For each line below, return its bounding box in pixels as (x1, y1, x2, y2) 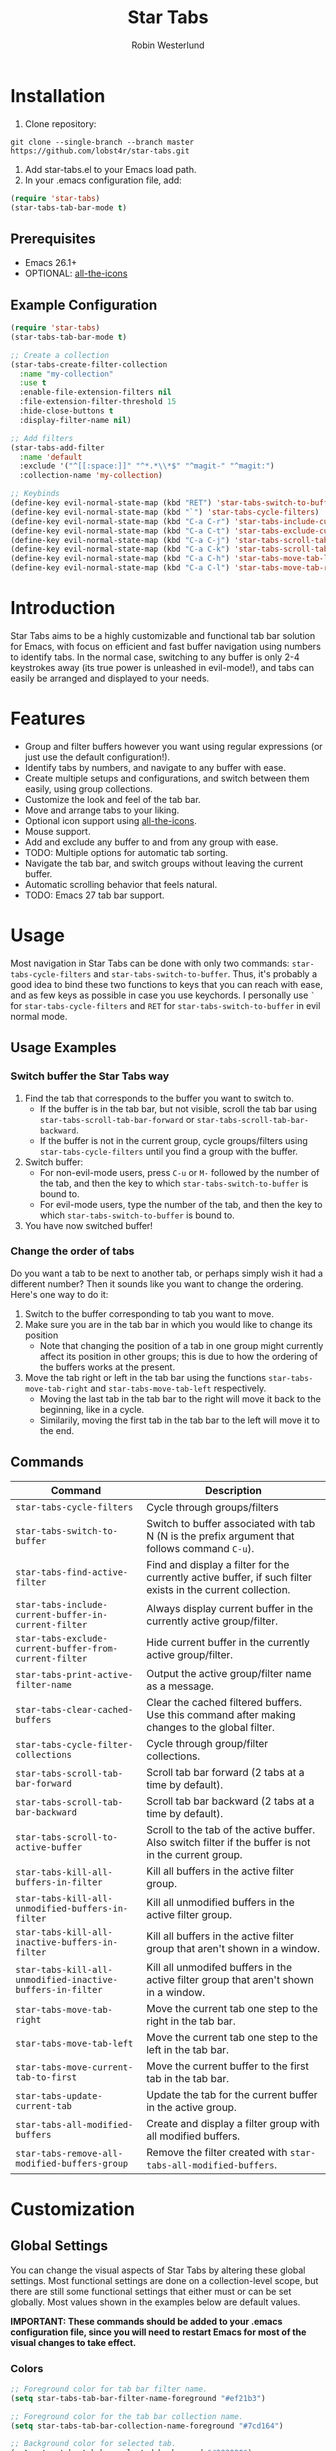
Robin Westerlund (131, 39, 205, 51)
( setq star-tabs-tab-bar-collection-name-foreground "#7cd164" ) (10, 2421, 284, 2431)
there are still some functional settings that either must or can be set (10, 2285, 292, 2297)
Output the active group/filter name (146, 1666, 312, 1680)
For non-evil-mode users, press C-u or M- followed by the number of (39, 1166, 320, 1178)
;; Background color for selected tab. (10, 2439, 177, 2449)
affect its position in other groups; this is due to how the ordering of (39, 1350, 318, 1362)
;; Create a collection (10, 350, 110, 360)
